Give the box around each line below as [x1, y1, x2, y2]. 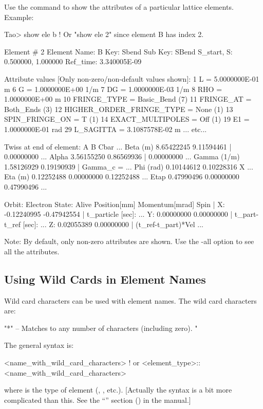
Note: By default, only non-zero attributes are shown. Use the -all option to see [4, 236, 254, 247]
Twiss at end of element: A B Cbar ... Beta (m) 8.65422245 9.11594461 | [4, 141, 232, 152]
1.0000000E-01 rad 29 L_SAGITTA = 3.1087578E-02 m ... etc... [4, 123, 207, 134]
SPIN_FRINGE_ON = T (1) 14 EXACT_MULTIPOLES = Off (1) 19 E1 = [4, 114, 250, 124]
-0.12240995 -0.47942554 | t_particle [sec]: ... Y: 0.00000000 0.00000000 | [4, 209, 233, 219]
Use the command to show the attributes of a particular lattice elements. [4, 2, 234, 12]
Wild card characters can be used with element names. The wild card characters [4, 295, 257, 306]
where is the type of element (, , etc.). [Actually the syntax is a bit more [4, 384, 232, 395]
